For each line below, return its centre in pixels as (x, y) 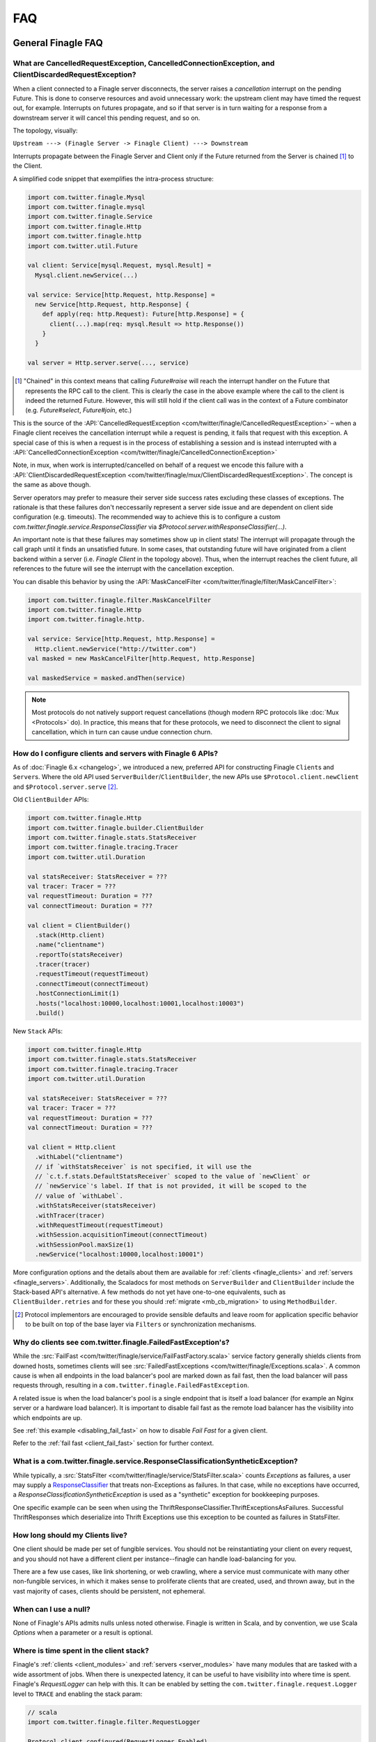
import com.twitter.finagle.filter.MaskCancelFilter (119, 600)
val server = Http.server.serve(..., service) (108, 363)
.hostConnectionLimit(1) (77, 994)
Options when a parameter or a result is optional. (83, 1633)
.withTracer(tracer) (70, 1215)
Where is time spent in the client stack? (81, 1651)
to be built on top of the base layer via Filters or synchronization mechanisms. (141, 1325)
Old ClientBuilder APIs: (51, 800)
